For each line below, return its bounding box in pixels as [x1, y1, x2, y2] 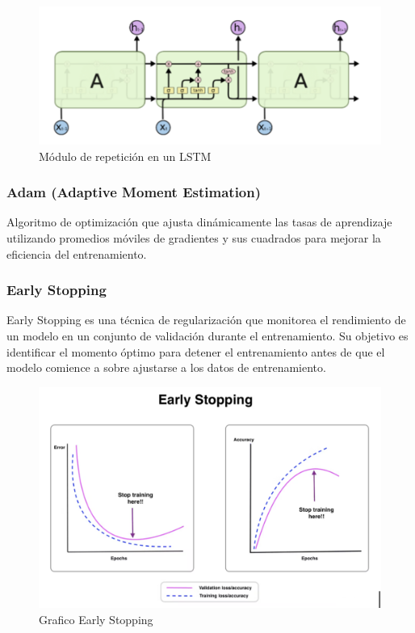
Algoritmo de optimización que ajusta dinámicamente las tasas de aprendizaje [6, 213, 392, 230]
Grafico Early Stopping [39, 610, 153, 627]
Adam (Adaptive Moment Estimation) [6, 182, 262, 202]
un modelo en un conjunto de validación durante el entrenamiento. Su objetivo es [6, 327, 409, 344]
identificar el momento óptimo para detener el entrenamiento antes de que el [6, 343, 385, 360]
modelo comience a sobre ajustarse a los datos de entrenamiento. [6, 359, 326, 376]
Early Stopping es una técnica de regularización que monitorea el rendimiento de [6, 311, 406, 328]
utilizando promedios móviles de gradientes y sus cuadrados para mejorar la [6, 229, 381, 246]
